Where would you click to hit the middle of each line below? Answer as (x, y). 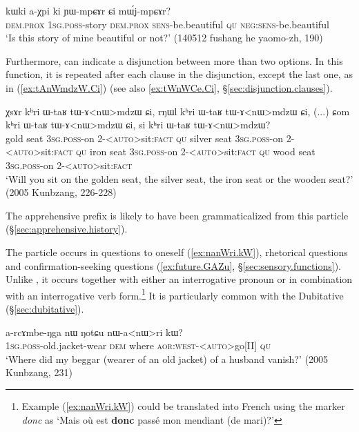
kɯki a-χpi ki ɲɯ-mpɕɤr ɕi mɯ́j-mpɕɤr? (88, 10)
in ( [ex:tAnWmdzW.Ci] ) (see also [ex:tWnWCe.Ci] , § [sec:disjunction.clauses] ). (169, 87)
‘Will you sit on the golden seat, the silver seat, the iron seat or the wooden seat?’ (179, 178)
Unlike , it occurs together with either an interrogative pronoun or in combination (179, 279)
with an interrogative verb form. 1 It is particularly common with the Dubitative (175, 294)
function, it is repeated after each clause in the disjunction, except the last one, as (179, 74)
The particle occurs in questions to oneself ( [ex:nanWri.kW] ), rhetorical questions (177, 252)
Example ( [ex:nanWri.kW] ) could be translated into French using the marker (183, 405)
